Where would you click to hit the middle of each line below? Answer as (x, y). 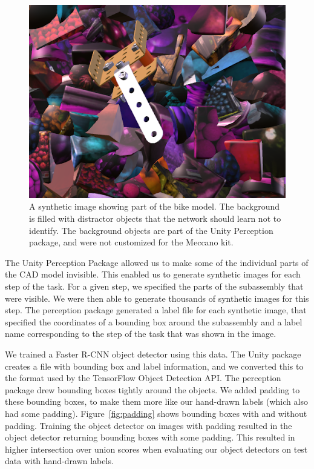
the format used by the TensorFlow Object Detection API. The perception (143, 378)
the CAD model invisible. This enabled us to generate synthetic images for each (153, 274)
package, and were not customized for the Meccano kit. (131, 242)
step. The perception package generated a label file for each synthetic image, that (156, 310)
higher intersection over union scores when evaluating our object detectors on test (156, 449)
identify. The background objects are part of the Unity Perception (151, 230)
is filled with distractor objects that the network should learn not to (155, 218)
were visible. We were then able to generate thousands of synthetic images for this (157, 298)
